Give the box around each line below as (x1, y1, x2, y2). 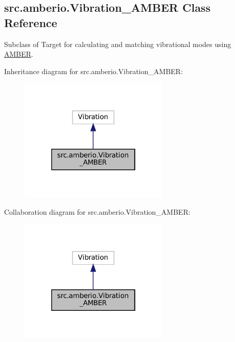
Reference (4, 14, 57, 30)
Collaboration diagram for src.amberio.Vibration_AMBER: (4, 206, 191, 217)
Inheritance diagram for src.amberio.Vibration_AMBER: (4, 65, 183, 76)
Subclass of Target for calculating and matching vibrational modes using (4, 38, 231, 49)
